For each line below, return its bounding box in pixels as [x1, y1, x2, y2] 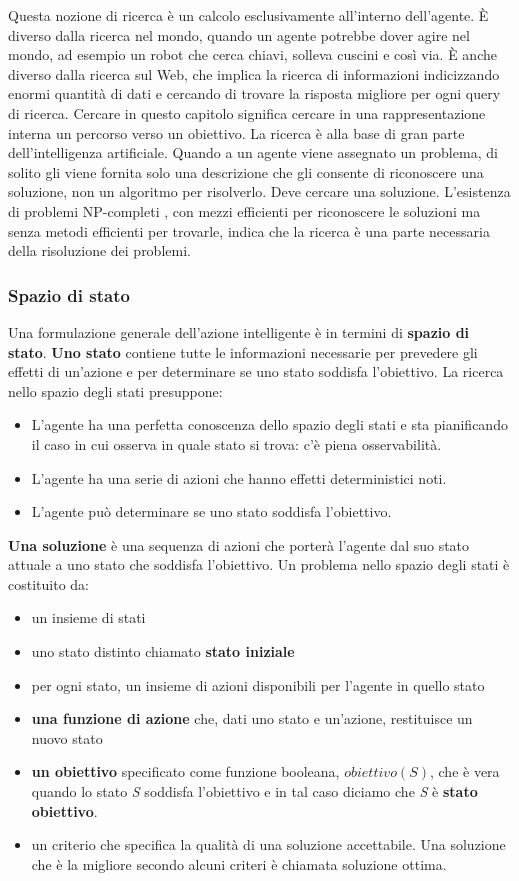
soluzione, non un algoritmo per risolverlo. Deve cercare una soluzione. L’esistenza [8, 181, 511, 202]
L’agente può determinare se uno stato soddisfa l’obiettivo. [31, 501, 392, 522]
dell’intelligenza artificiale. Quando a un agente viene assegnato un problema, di [8, 142, 498, 163]
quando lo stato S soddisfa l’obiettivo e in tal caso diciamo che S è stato [31, 781, 478, 802]
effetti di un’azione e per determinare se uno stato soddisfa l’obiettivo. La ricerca [8, 361, 504, 382]
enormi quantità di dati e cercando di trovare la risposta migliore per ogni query [8, 83, 501, 104]
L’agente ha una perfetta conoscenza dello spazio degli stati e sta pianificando [31, 414, 508, 435]
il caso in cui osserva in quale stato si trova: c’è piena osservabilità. [31, 433, 442, 454]
